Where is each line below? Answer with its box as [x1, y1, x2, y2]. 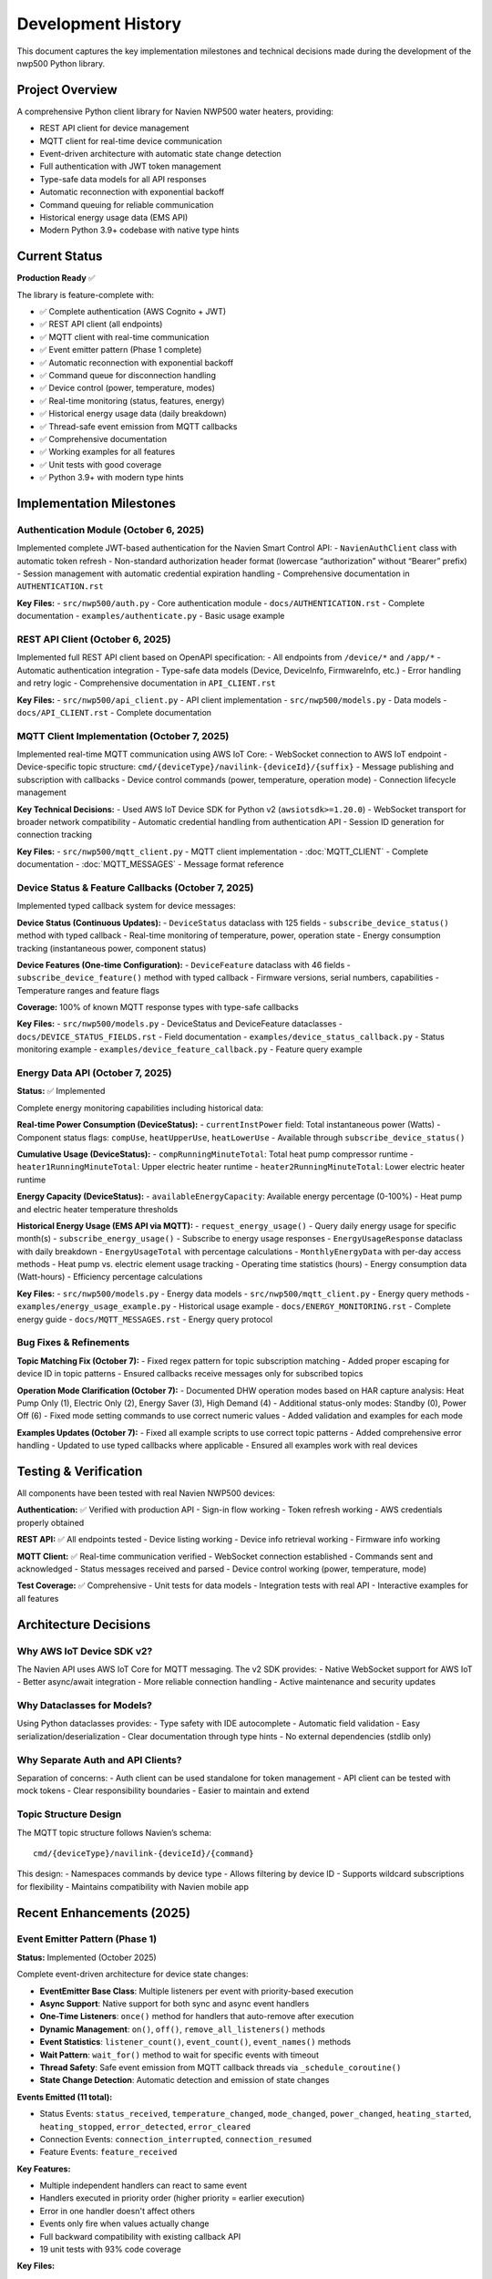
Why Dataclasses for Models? [16, 1699, 152, 1712]
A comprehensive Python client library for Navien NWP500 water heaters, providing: [16, 106, 334, 117]
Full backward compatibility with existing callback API [39, 2231, 241, 2242]
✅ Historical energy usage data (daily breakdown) [39, 408, 227, 419]
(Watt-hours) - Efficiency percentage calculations [16, 1272, 203, 1283]
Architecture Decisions [16, 1616, 151, 1632]
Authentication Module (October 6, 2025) [16, 523, 205, 536]
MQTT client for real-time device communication [39, 135, 222, 146]
